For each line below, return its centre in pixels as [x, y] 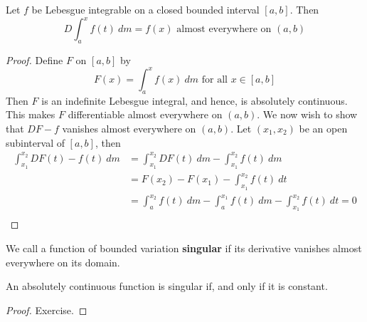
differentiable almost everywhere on [145, 114]
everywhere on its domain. [63, 262]
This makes [31, 114]
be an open [323, 128]
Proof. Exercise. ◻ [47, 310]
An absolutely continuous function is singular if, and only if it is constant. [167, 286]
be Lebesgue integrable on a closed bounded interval [145, 9]
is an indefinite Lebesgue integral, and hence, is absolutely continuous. [195, 100]
